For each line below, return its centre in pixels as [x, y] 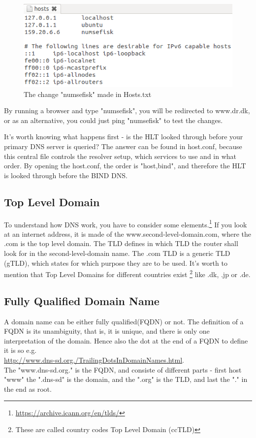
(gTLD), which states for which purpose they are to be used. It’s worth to [116, 263]
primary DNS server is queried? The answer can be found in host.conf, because [123, 146]
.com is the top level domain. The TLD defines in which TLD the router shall [121, 243]
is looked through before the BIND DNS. [66, 175]
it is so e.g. [20, 350]
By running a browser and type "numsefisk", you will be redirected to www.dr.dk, [127, 110]
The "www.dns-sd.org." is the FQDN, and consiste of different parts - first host [123, 369]
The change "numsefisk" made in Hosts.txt [88, 94]
